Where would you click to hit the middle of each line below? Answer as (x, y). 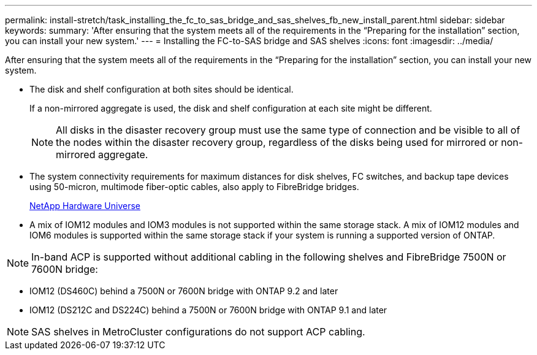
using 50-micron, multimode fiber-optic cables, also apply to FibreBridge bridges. (194, 187)
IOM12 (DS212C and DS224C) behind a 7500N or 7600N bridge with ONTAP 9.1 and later (208, 310)
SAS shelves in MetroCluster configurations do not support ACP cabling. (198, 332)
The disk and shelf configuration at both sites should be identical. (162, 89)
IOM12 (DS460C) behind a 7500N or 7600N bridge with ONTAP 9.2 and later (184, 291)
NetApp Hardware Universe (85, 206)
